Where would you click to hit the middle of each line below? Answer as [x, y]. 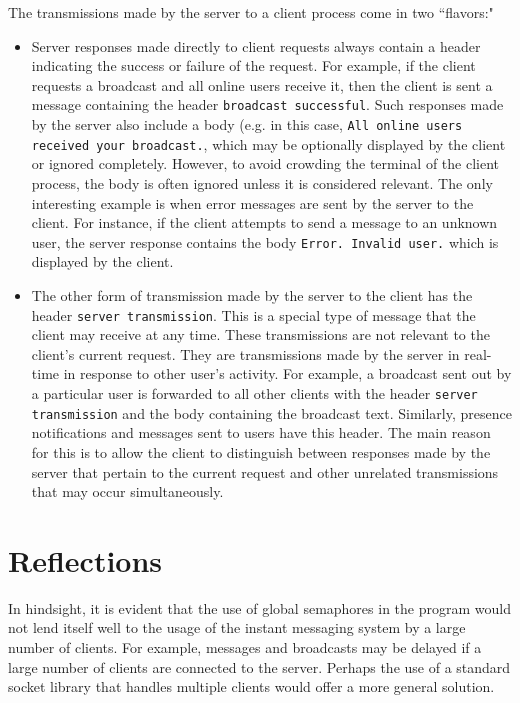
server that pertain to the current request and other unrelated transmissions [265, 471]
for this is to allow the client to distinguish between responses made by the [261, 451]
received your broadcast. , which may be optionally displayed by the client [268, 143]
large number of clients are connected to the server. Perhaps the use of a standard [259, 666]
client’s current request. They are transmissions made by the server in [245, 353]
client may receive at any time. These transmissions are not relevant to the [260, 334]
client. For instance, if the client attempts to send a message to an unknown [264, 222]
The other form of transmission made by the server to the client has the [252, 294]
